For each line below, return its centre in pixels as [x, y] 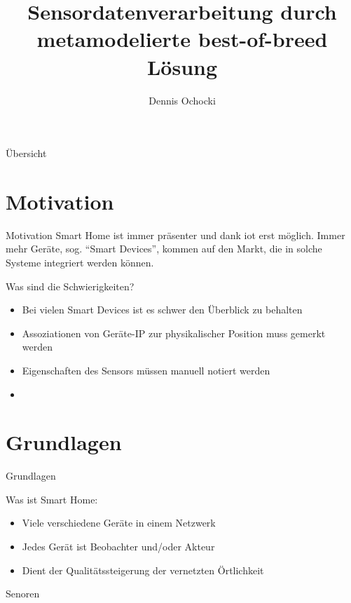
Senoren [23, 594]
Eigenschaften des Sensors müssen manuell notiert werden [146, 370]
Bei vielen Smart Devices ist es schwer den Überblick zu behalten [162, 310]
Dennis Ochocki [182, 100]
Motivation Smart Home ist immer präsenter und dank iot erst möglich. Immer [175, 235]
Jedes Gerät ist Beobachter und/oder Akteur [118, 547]
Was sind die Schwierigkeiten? [70, 286]
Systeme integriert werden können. [80, 262]
